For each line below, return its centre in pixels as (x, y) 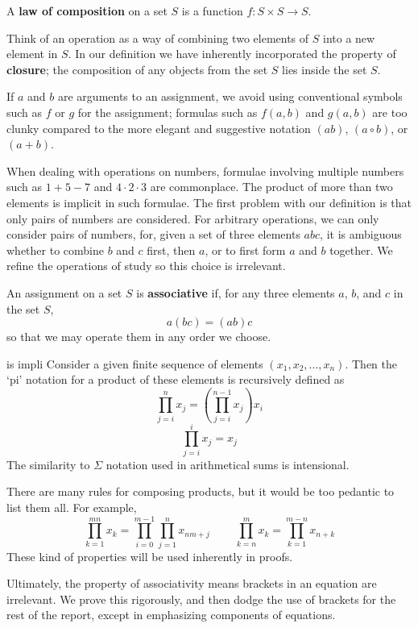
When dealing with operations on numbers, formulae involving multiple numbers (205, 171)
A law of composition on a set (87, 10)
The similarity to (48, 464)
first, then (171, 250)
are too (390, 112)
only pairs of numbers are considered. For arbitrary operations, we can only (193, 218)
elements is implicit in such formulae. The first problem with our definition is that (209, 202)
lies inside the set (325, 69)
